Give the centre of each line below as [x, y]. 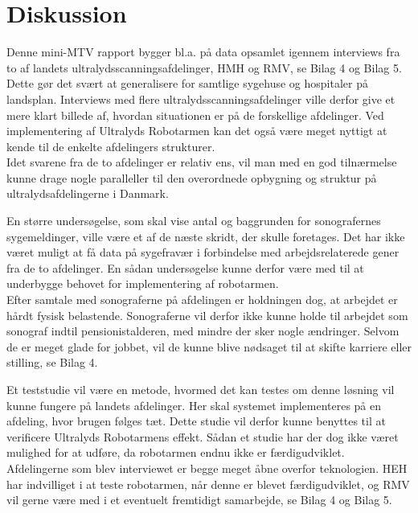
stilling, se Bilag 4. [52, 362]
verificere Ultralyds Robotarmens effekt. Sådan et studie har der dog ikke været [203, 436]
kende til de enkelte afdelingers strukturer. [111, 146]
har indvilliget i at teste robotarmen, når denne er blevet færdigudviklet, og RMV [208, 484]
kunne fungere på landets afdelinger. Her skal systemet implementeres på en [194, 405]
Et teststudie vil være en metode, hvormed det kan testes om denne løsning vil [201, 389]
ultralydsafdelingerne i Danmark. [88, 193]
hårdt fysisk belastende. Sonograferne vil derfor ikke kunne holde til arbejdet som [207, 315]
